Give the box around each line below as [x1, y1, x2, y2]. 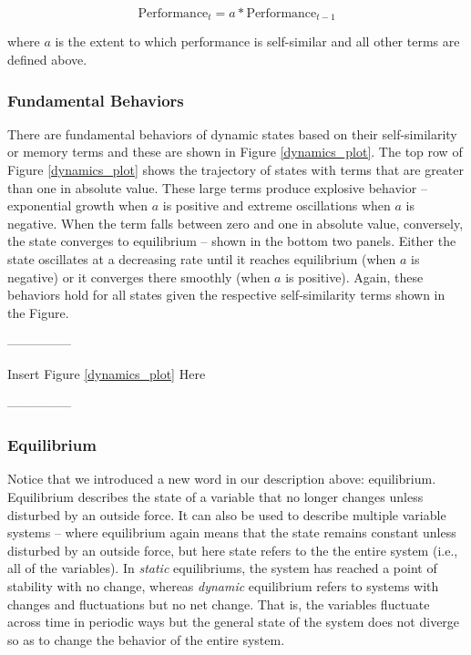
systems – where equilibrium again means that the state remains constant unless [7, 523, 456, 542]
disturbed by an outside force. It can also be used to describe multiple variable [7, 505, 446, 524]
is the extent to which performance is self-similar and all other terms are [55, 32, 460, 51]
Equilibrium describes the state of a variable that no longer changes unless [7, 486, 424, 506]
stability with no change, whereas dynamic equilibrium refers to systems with [7, 576, 439, 595]
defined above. [7, 50, 87, 69]
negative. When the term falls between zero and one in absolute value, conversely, [7, 213, 464, 232]
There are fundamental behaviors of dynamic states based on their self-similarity [7, 124, 457, 143]
